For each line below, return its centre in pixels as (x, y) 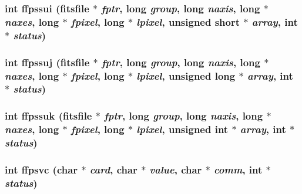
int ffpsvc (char (41, 169)
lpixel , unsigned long (186, 75)
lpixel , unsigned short (188, 21)
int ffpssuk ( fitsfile (48, 116)
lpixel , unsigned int (182, 129)
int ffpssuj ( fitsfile (47, 62)
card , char (113, 169)
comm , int (238, 169)
